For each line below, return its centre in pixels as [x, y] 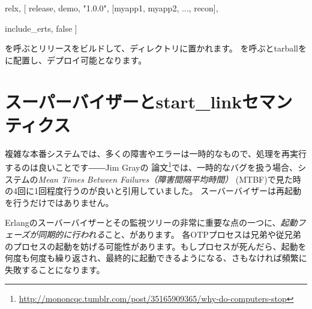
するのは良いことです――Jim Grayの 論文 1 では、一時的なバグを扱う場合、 [151, 166]
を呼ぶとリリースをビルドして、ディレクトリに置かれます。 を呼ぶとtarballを [156, 48]
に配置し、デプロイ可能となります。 [76, 60]
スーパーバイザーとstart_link [124, 101]
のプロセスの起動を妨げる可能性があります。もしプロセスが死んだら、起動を [156, 246]
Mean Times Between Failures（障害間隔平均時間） [136, 179]
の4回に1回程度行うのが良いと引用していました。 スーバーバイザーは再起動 [153, 191]
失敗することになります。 [55, 269]
